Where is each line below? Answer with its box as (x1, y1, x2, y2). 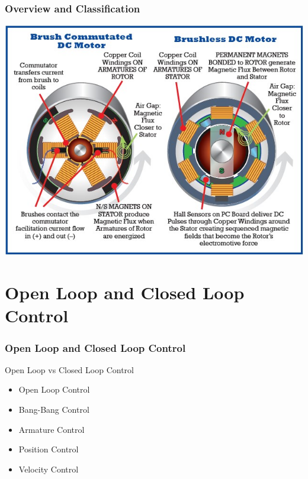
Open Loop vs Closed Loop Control (5, 363, 134, 376)
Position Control (18, 443, 79, 455)
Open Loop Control (18, 383, 90, 396)
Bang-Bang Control (18, 403, 89, 416)
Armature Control (18, 423, 85, 435)
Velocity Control (18, 462, 79, 475)
